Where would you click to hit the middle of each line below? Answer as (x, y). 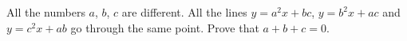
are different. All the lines (184, 12)
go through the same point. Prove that (165, 27)
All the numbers (46, 12)
